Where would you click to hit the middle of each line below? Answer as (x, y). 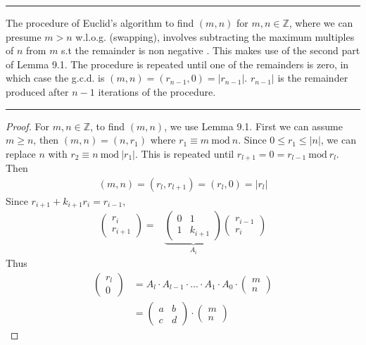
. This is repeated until (184, 153)
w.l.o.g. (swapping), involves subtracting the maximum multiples (215, 36)
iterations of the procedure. (157, 91)
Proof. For (28, 126)
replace (21, 153)
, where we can (321, 23)
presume (24, 36)
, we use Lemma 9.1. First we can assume (253, 126)
